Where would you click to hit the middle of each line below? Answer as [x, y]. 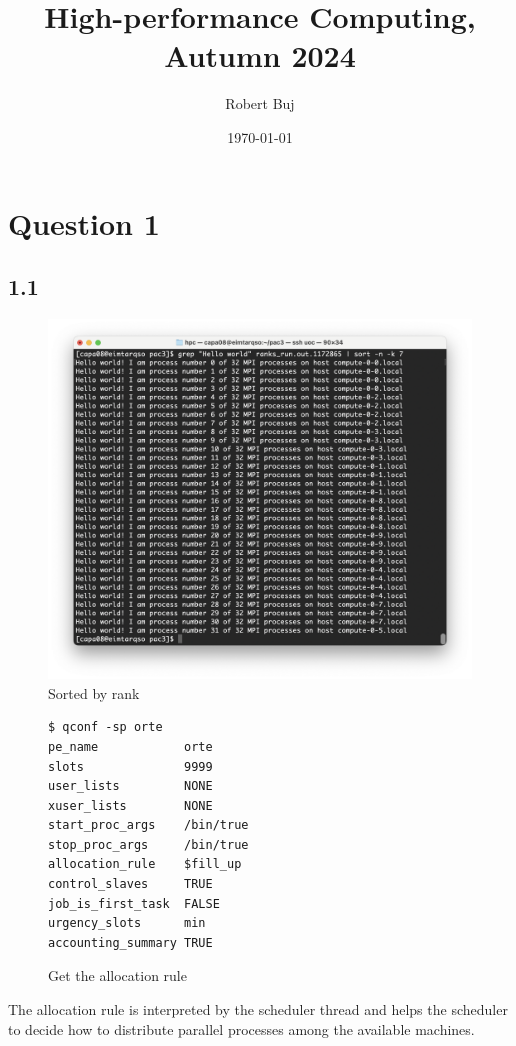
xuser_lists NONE [130, 805]
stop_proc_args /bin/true [148, 844]
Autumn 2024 [260, 55]
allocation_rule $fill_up [145, 864]
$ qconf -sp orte [105, 727]
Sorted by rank [94, 692]
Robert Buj [260, 103]
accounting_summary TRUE [130, 942]
